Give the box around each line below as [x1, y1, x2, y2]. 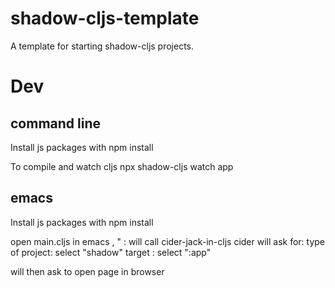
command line [10, 115, 102, 132]
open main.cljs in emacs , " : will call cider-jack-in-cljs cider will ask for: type [10, 235, 326, 247]
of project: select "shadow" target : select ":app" [10, 246, 212, 258]
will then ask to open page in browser [10, 265, 165, 277]
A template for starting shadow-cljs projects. [10, 40, 195, 52]
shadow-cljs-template [10, 7, 200, 30]
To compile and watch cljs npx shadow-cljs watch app [10, 160, 234, 172]
